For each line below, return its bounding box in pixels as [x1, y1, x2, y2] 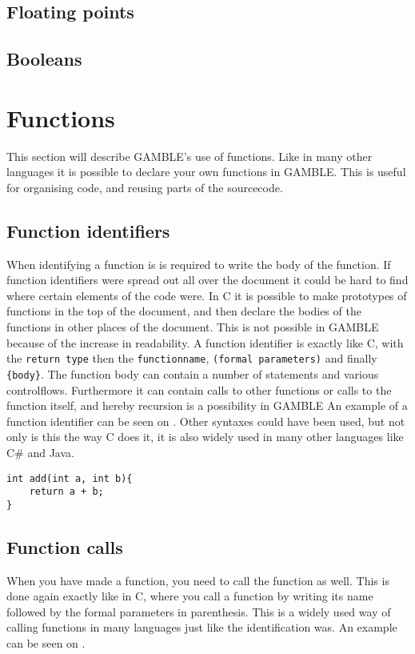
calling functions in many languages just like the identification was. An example [6, 619, 397, 636]
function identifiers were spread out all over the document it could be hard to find [6, 271, 409, 288]
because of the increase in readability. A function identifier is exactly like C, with [6, 334, 404, 351]
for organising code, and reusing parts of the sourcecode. [6, 179, 283, 195]
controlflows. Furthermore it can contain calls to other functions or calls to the [6, 381, 392, 398]
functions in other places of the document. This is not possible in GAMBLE [6, 319, 379, 335]
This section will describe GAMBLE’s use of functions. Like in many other [6, 147, 373, 164]
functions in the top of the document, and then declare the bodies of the [6, 303, 361, 319]
